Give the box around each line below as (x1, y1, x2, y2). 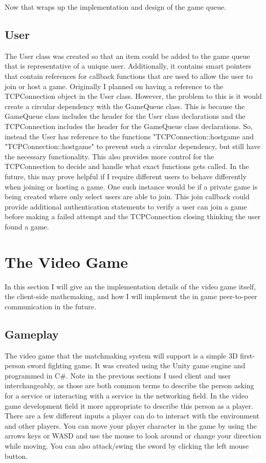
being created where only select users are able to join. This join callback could (5, 191, 250, 202)
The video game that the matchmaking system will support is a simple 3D (5, 350, 238, 361)
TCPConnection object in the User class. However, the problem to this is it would (5, 91, 262, 101)
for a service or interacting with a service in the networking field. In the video (5, 390, 248, 401)
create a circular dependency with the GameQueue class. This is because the (5, 100, 245, 111)
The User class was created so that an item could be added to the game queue (5, 50, 250, 61)
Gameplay (5, 326, 59, 342)
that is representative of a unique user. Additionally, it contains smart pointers (5, 60, 252, 71)
